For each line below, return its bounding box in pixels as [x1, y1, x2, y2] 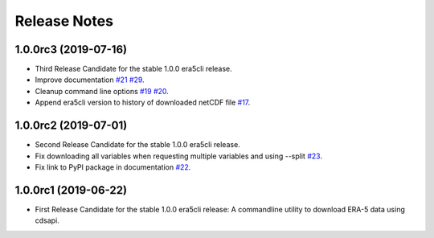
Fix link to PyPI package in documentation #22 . [35, 162, 191, 172]
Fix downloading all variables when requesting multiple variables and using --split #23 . [35, 151, 323, 161]
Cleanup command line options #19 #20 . [35, 86, 169, 96]
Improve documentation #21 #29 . [35, 75, 145, 84]
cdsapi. [35, 215, 59, 225]
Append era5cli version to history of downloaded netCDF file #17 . [35, 97, 251, 108]
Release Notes [14, 12, 114, 30]
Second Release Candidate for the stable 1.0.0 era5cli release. [35, 140, 240, 150]
